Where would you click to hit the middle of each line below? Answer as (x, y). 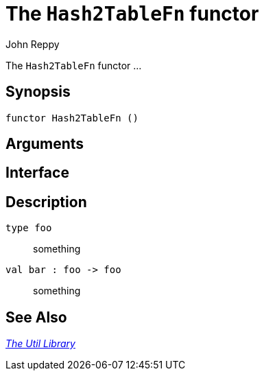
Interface (37, 173)
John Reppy (33, 44)
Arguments (45, 144)
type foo (29, 228)
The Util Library (40, 344)
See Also (36, 317)
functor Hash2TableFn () (72, 118)
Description (46, 202)
